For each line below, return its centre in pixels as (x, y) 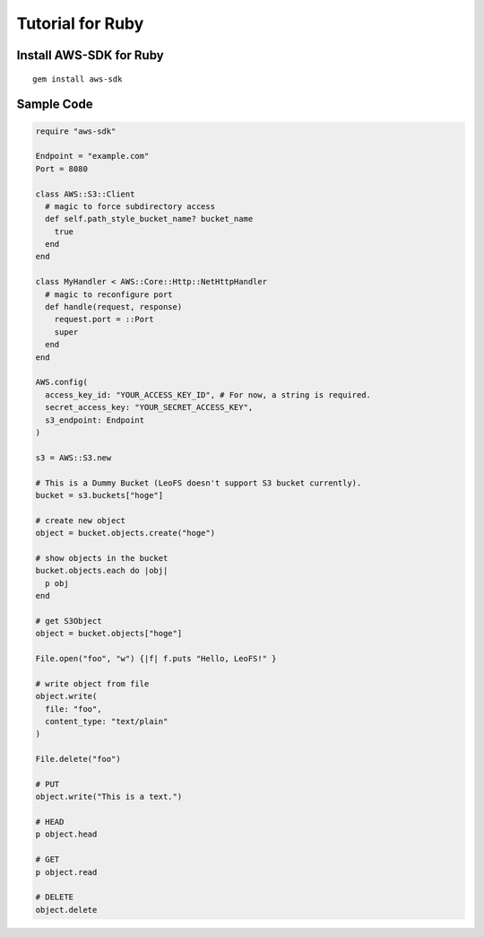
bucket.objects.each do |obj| (102, 571)
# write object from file (92, 683)
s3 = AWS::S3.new (73, 457)
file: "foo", (73, 709)
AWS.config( (62, 382)
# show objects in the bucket (102, 558)
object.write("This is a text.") (109, 797)
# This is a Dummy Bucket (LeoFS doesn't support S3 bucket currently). (199, 483)
